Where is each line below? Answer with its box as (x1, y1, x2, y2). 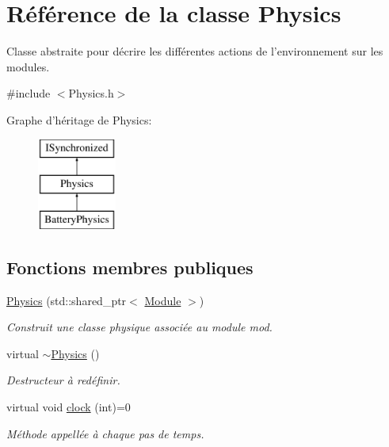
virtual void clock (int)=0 (6, 399, 131, 415)
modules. (6, 58, 50, 74)
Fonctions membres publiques (6, 254, 254, 279)
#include (6, 85, 51, 101)
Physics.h (68, 85, 114, 101)
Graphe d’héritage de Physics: (6, 111, 152, 128)
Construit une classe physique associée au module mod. (6, 319, 273, 335)
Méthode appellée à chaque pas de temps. (6, 425, 204, 441)
